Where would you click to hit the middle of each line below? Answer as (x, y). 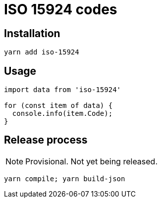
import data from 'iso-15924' (63, 90)
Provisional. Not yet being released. (92, 161)
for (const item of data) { (58, 106)
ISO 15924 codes (61, 9)
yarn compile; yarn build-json (65, 178)
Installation (32, 33)
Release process (46, 140)
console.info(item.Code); (62, 114)
